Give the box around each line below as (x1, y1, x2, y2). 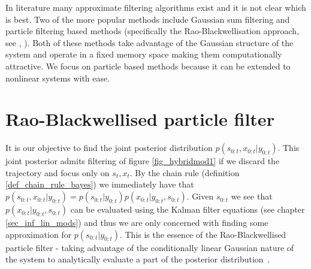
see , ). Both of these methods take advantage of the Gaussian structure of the (5, 36, 294, 49)
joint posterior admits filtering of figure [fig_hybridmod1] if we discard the (5, 155, 280, 167)
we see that (231, 190, 273, 202)
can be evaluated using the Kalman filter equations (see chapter (70, 203, 305, 216)
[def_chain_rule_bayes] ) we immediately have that (5, 178, 194, 191)
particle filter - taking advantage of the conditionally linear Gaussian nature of (5, 241, 294, 253)
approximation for (5, 228, 72, 240)
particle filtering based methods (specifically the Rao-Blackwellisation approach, (5, 25, 300, 37)
